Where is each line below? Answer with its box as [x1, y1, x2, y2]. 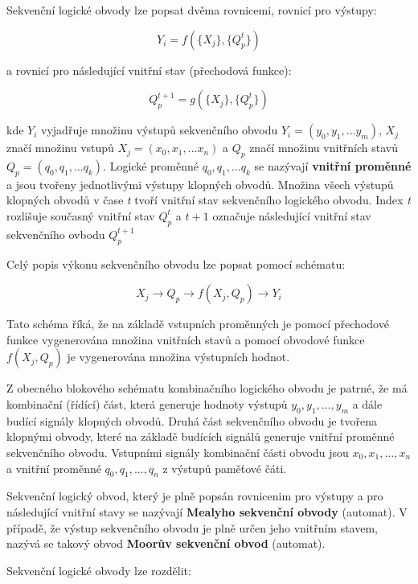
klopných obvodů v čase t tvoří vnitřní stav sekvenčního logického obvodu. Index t [6, 191, 411, 208]
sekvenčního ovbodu [6, 225, 105, 242]
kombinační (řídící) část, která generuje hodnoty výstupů [6, 395, 288, 412]
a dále [352, 395, 383, 412]
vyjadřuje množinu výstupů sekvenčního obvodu [41, 121, 278, 138]
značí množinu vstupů [6, 139, 114, 156]
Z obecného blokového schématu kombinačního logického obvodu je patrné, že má [6, 380, 408, 397]
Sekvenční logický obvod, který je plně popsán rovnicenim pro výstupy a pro [6, 487, 383, 504]
